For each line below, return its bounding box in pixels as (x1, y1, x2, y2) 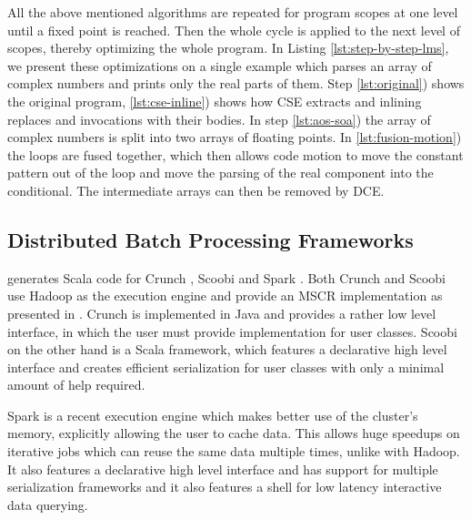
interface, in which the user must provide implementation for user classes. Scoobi (7, 321, 457, 341)
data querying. (7, 495, 88, 514)
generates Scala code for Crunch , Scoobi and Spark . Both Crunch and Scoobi (7, 268, 446, 287)
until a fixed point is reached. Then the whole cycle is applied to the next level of (7, 20, 460, 39)
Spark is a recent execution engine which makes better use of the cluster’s (7, 405, 418, 424)
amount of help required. (7, 375, 145, 394)
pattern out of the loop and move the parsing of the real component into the (7, 163, 434, 182)
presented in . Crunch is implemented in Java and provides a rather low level (7, 303, 436, 322)
